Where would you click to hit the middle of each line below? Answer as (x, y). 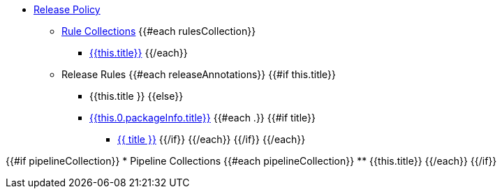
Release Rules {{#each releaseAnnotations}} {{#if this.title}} (199, 74)
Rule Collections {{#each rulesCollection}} (159, 31)
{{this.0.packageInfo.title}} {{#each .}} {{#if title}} (202, 118)
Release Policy (67, 9)
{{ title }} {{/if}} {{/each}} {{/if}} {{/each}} (212, 139)
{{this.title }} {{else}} (136, 96)
